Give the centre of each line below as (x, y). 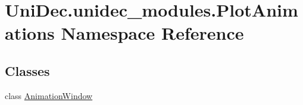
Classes (27, 70)
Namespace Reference (152, 33)
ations (30, 33)
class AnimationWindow (49, 95)
